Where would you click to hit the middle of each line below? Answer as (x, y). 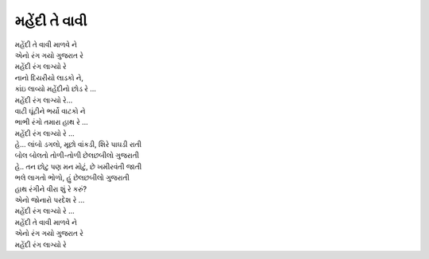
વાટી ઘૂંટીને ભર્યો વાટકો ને (50, 110)
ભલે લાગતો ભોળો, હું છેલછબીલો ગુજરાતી (72, 178)
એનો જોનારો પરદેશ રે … (50, 200)
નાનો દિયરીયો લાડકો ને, (49, 77)
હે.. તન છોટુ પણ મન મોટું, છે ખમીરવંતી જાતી (78, 166)
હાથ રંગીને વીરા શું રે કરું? (51, 189)
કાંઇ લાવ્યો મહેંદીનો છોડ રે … (56, 89)
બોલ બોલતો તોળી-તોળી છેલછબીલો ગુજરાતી (77, 156)
